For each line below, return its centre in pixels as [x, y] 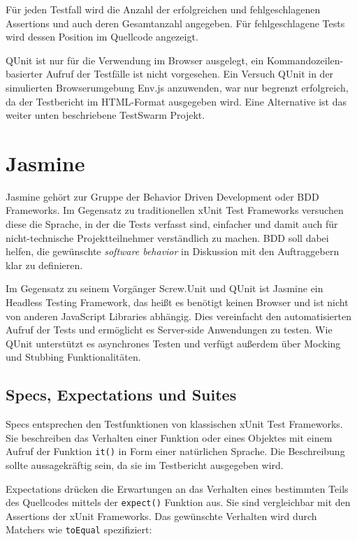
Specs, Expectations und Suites [121, 395]
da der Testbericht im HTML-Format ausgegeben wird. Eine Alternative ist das [176, 101]
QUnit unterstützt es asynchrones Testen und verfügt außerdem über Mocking [173, 343]
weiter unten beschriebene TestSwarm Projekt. [105, 115]
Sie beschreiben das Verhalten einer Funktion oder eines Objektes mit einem [169, 437]
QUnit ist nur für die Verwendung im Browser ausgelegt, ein [135, 60]
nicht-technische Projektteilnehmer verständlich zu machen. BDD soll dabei [167, 237]
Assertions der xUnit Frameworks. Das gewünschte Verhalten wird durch [161, 515]
